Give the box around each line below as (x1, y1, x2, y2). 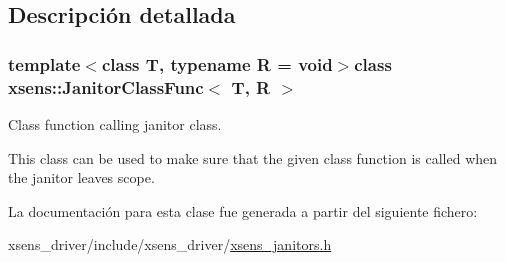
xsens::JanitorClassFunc (8, 74, 204, 99)
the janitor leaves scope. (8, 167, 155, 188)
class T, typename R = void (101, 51, 333, 76)
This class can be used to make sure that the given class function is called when (8, 147, 498, 168)
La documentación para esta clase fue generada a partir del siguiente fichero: (8, 200, 478, 221)
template (8, 51, 81, 76)
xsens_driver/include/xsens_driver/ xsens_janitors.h (8, 234, 332, 255)
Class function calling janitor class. (8, 113, 222, 134)
